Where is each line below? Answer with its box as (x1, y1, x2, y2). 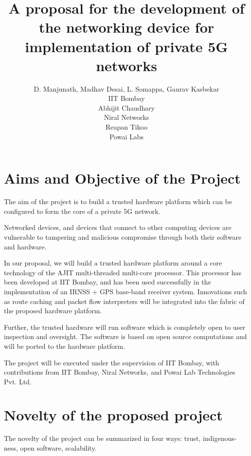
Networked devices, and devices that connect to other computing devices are (4, 222, 232, 232)
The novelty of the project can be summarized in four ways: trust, (4, 433, 201, 443)
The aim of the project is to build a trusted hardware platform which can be (4, 196, 232, 207)
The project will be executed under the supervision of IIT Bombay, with (4, 357, 219, 367)
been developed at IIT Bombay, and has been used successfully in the (4, 277, 211, 287)
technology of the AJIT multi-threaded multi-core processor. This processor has (4, 267, 242, 277)
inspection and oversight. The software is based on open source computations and (4, 331, 247, 342)
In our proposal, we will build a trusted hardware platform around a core (4, 258, 222, 268)
